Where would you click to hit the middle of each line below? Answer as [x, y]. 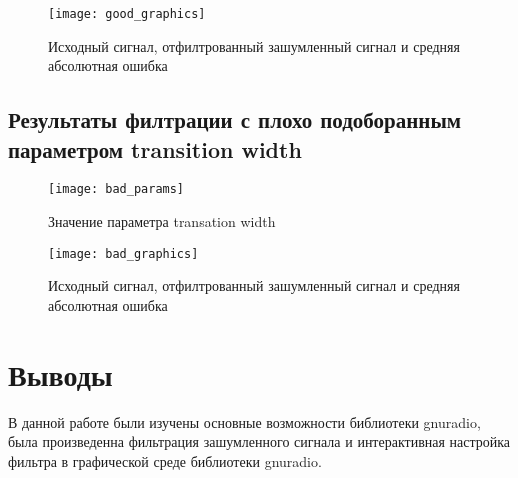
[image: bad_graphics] [123, 253]
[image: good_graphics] [127, 14]
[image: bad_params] [116, 189]
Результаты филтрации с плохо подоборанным [235, 119]
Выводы [60, 373]
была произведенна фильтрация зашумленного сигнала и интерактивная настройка [259, 441]
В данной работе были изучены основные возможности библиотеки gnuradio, [244, 421]
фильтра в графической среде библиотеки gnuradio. [165, 460]
